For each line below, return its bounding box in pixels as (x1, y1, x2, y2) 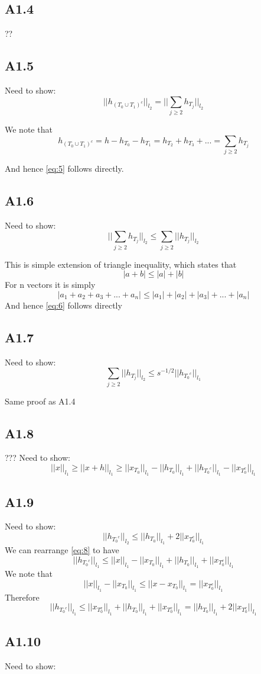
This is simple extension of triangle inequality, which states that (5, 258, 237, 270)
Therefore (5, 590, 40, 603)
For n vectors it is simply (5, 278, 96, 291)
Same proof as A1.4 (5, 394, 76, 407)
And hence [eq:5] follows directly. (5, 162, 124, 174)
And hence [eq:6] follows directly (5, 299, 122, 311)
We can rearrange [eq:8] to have (5, 544, 119, 556)
